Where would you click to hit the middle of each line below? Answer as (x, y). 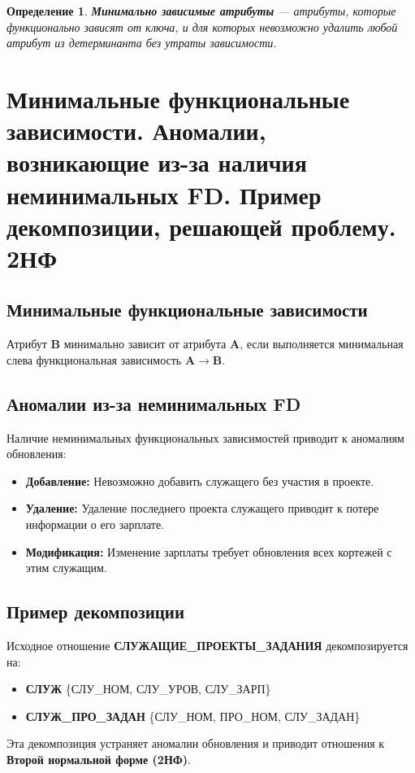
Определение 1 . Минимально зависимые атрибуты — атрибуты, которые (201, 11)
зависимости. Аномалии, (136, 131)
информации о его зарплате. (95, 524)
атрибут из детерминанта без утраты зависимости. (142, 43)
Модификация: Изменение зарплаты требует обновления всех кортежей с (209, 551)
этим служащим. (66, 568)
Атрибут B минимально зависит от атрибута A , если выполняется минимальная (205, 344)
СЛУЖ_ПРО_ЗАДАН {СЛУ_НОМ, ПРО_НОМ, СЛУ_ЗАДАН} (193, 716)
